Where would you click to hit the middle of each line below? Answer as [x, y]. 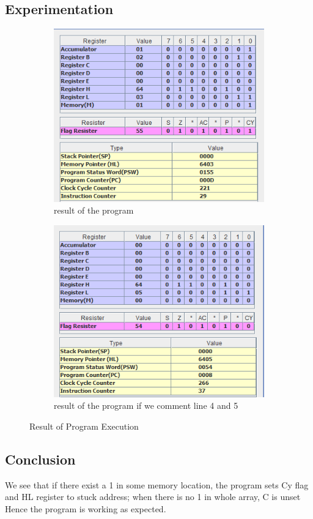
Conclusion [40, 459]
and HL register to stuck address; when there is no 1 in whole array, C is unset [153, 497]
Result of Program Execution [84, 426]
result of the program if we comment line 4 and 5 [146, 405]
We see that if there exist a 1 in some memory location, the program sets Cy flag [157, 484]
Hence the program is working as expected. [86, 508]
